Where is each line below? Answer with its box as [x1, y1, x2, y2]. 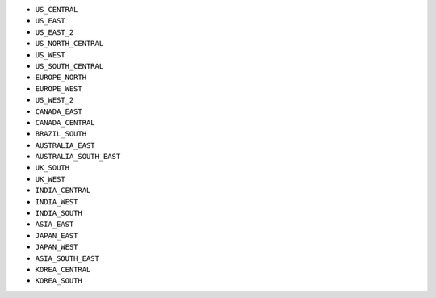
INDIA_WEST [35, 197, 78, 206]
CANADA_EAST [35, 107, 82, 116]
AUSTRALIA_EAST [35, 141, 96, 149]
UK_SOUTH [35, 163, 70, 173]
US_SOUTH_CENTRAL [35, 61, 104, 70]
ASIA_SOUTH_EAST [35, 254, 100, 262]
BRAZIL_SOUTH [35, 129, 87, 139]
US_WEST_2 [35, 95, 74, 105]
